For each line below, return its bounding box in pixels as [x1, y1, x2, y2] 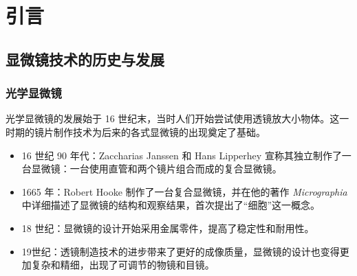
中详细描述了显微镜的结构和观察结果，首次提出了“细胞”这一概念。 [21, 198, 321, 212]
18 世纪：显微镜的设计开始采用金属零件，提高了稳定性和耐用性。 [21, 220, 314, 235]
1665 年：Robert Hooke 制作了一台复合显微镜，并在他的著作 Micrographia [21, 184, 347, 198]
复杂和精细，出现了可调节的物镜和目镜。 [31, 257, 215, 272]
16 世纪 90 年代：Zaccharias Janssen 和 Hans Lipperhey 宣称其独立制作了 [21, 148, 342, 162]
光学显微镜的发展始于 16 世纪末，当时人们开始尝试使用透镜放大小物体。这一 [6, 111, 349, 126]
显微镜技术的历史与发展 [6, 48, 164, 69]
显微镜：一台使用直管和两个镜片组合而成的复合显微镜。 [31, 161, 282, 176]
